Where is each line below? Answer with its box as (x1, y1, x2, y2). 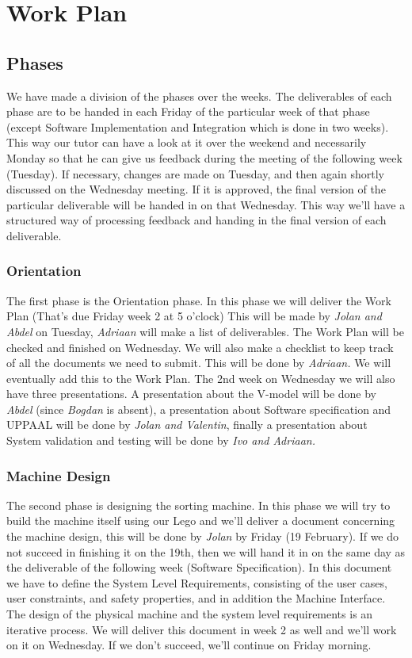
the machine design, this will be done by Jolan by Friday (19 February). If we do (6, 528, 399, 545)
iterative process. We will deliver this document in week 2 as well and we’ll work (6, 621, 397, 637)
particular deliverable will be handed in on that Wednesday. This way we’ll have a (6, 196, 406, 212)
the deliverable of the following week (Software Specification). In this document (6, 559, 392, 576)
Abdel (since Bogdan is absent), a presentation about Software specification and (6, 400, 391, 417)
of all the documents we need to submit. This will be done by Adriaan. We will (6, 354, 391, 371)
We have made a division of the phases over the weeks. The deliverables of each (6, 87, 392, 104)
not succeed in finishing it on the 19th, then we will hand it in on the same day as (6, 543, 406, 560)
